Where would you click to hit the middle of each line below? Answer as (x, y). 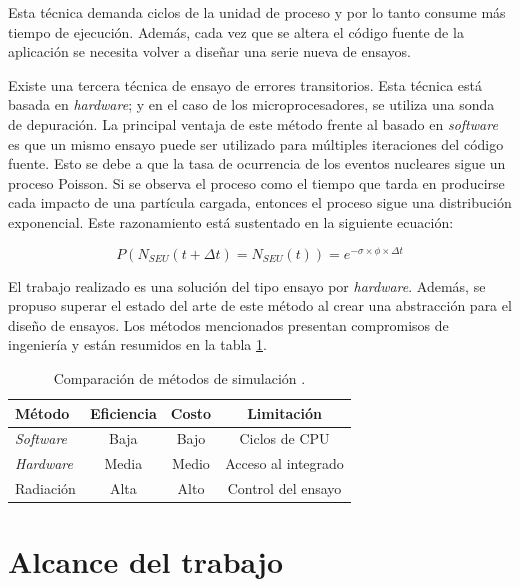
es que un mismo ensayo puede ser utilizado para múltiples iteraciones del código (256, 143)
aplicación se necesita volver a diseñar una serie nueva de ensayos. (210, 51)
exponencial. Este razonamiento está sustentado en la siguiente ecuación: (231, 221)
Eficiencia (123, 412)
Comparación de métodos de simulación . (179, 377)
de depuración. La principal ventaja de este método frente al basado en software (253, 123)
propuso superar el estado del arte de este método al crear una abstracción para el (260, 305)
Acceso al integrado (284, 463)
